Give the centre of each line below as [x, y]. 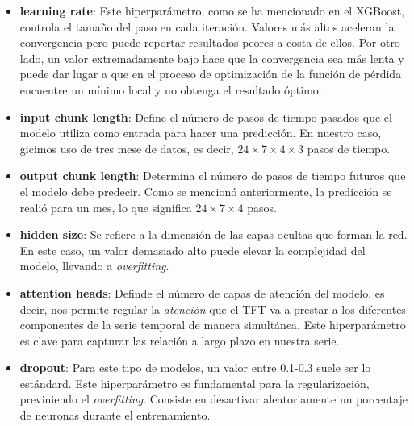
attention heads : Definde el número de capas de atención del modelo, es [202, 292]
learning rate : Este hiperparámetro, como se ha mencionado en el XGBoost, [212, 10]
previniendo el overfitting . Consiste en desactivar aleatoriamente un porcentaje [213, 399]
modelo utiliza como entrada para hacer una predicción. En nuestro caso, [201, 133]
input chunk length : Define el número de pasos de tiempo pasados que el [206, 117]
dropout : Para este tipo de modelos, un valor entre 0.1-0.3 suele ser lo [195, 368]
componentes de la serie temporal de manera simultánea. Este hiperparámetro [213, 325]
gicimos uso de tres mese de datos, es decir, [127, 148]
